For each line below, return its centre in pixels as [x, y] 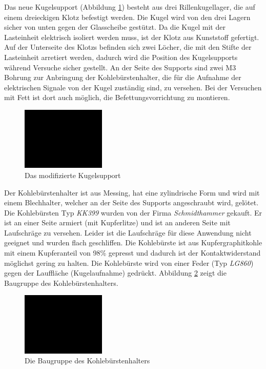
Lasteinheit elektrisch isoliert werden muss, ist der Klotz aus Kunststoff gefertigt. [132, 37]
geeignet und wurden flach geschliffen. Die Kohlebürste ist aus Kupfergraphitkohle [133, 242]
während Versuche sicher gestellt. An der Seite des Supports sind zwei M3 [120, 67]
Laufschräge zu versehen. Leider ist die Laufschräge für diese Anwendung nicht [128, 232]
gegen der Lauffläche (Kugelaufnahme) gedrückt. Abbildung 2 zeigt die [115, 273]
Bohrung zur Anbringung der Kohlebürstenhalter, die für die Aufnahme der [123, 77]
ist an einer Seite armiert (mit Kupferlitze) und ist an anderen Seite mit [117, 222]
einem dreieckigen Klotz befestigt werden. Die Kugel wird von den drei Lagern [127, 17]
